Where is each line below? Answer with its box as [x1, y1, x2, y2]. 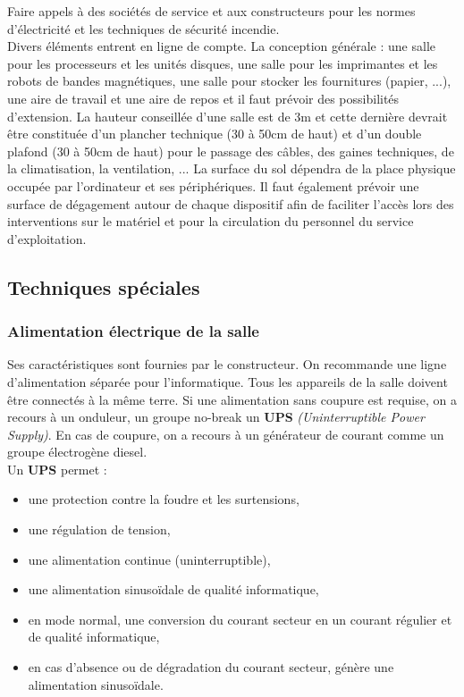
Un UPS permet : [7, 459, 107, 478]
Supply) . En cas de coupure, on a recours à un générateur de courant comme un [7, 424, 444, 443]
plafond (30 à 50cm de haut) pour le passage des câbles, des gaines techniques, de [7, 141, 454, 160]
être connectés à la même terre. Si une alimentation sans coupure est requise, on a [7, 390, 457, 408]
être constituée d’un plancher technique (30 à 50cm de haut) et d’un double [7, 124, 422, 143]
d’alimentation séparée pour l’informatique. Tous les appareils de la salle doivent [7, 372, 448, 390]
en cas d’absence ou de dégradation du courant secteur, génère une [28, 658, 394, 676]
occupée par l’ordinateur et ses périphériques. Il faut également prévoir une [7, 176, 419, 195]
